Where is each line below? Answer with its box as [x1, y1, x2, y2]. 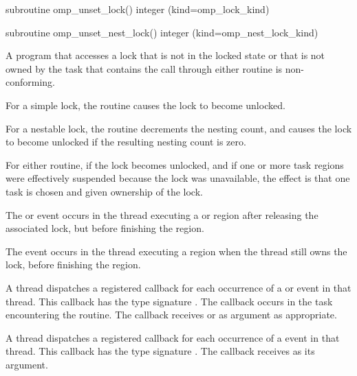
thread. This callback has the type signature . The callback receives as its [6, 344, 315, 358]
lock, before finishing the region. [6, 257, 141, 272]
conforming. [6, 75, 56, 89]
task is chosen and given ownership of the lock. [6, 184, 203, 198]
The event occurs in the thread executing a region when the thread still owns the [6, 244, 347, 258]
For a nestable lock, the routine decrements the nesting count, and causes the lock [6, 121, 352, 135]
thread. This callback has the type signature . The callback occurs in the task [6, 294, 333, 308]
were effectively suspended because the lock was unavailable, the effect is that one [6, 171, 350, 185]
